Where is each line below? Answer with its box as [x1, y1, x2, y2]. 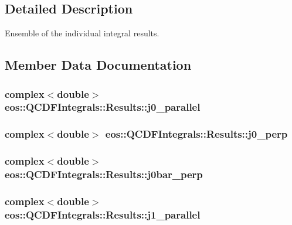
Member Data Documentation [5, 56, 192, 74]
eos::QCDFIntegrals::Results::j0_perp [105, 127, 288, 141]
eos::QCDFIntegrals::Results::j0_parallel [5, 100, 201, 114]
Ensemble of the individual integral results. [5, 27, 159, 39]
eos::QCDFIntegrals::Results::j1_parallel [5, 207, 201, 221]
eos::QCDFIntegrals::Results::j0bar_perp [5, 167, 203, 182]
